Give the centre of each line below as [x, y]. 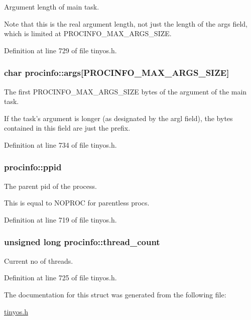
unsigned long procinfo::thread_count [82, 242]
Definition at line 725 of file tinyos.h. [60, 278]
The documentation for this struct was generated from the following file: [115, 294]
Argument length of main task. [52, 7]
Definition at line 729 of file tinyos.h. [60, 50]
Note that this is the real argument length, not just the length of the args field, [126, 23]
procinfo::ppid [33, 167]
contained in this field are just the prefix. [67, 128]
